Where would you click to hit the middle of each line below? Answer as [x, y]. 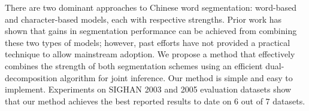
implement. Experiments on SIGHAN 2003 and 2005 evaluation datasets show [148, 89]
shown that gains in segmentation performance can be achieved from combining [151, 31]
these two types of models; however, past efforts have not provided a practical [148, 42]
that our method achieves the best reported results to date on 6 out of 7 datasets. [155, 101]
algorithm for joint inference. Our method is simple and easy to [176, 77]
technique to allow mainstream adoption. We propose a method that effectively [150, 54]
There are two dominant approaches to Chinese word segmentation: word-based [151, 7]
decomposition [31, 77]
